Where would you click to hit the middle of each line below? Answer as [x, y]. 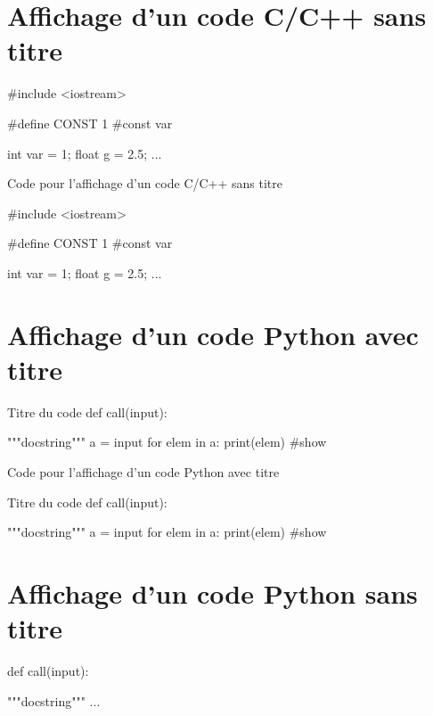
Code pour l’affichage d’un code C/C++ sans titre [145, 183]
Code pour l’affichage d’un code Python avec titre [143, 471]
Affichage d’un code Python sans [212, 593]
